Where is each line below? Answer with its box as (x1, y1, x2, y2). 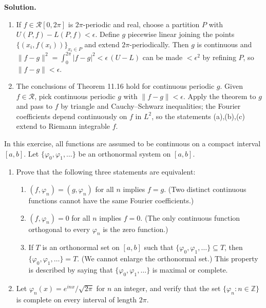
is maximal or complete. (152, 264, 228, 275)
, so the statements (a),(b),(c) (151, 110, 245, 121)
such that (144, 242, 174, 253)
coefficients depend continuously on (16, 110, 127, 121)
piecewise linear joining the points (127, 29, 235, 40)
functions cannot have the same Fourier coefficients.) (28, 195, 194, 206)
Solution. (4, 2, 36, 12)
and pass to (16, 101, 52, 111)
